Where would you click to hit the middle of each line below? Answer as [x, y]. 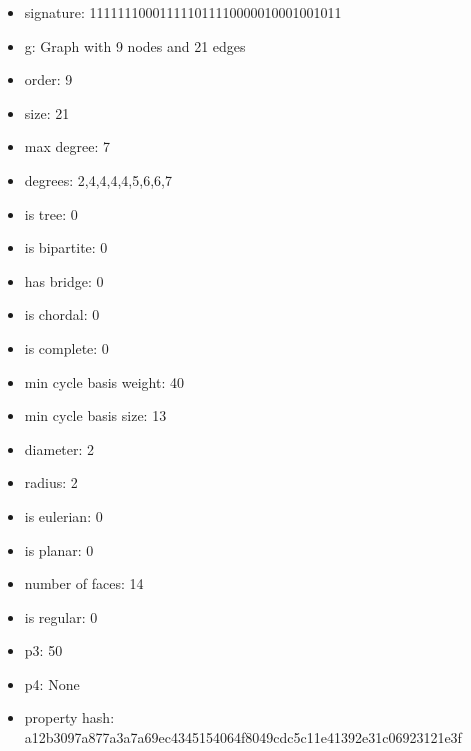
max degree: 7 [67, 146]
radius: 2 [51, 482]
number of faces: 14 [84, 583]
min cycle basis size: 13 [95, 415]
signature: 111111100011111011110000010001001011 [183, 12]
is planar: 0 [59, 549]
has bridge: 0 [64, 280]
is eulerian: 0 [63, 515]
